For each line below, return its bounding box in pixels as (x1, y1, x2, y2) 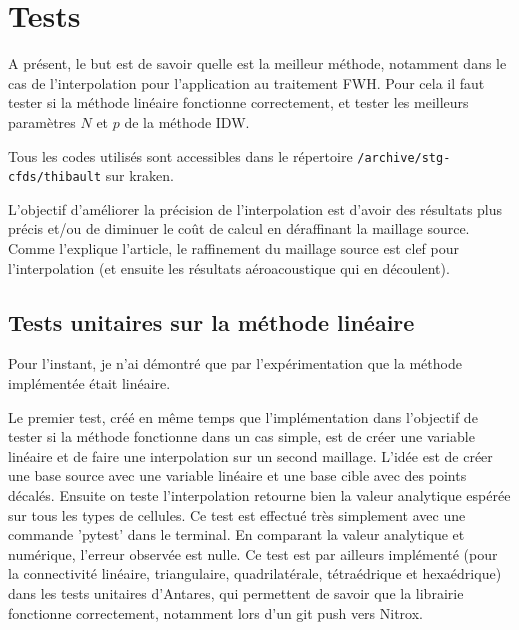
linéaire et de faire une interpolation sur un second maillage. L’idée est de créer (8, 445, 493, 466)
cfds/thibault (8, 170, 102, 185)
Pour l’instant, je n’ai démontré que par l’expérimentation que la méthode (8, 353, 462, 374)
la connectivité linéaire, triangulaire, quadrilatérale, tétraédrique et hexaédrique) (8, 563, 502, 584)
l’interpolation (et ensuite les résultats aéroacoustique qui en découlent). (8, 257, 450, 278)
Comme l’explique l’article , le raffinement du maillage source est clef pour (8, 238, 460, 258)
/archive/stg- (357, 150, 451, 165)
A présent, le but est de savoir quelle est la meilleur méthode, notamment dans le (8, 53, 507, 74)
